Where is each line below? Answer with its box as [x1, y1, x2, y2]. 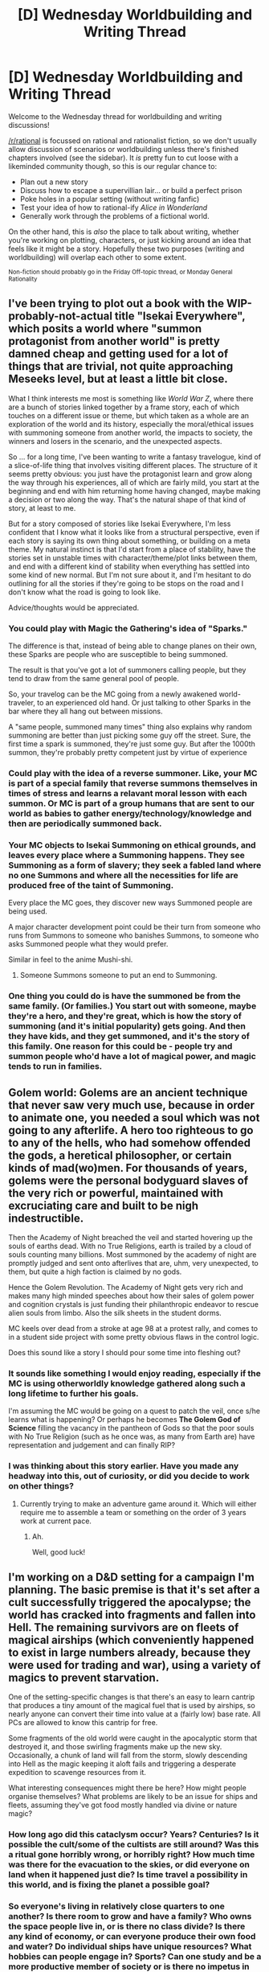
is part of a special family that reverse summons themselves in [8, 778, 259, 789]
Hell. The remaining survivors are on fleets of [8, 1621, 239, 1634]
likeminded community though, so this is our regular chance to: [8, 161, 218, 170]
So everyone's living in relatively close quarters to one [8, 1900, 225, 1912]
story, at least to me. [8, 503, 76, 512]
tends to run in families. [8, 1061, 103, 1072]
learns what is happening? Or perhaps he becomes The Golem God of [8, 1415, 241, 1424]
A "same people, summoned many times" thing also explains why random [8, 722, 253, 732]
